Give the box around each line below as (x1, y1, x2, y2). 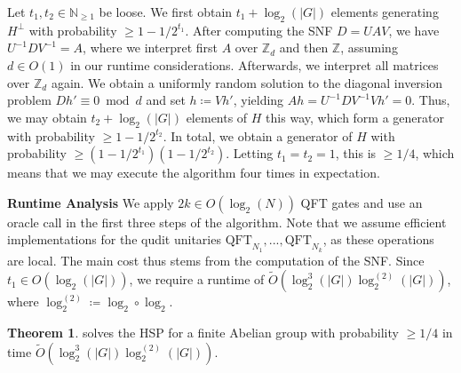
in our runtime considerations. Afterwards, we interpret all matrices (70, 55, 439, 74)
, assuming (340, 38, 398, 57)
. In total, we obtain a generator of (163, 126, 353, 145)
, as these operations (322, 230, 434, 249)
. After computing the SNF (185, 20, 333, 39)
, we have (388, 20, 440, 39)
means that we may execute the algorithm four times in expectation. (7, 163, 380, 182)
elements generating (330, 3, 439, 20)
